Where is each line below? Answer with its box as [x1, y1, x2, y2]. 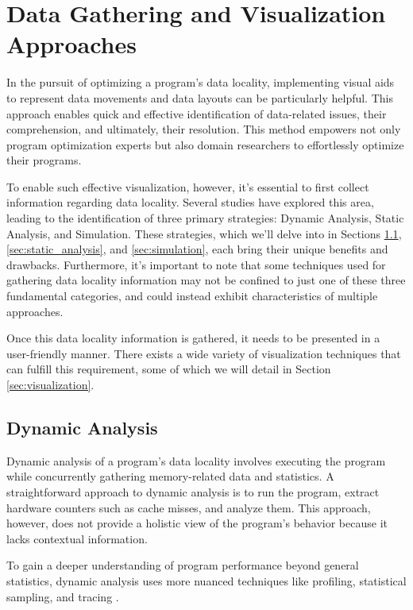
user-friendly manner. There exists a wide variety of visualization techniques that [6, 345, 401, 361]
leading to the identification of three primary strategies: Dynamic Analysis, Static [6, 210, 404, 226]
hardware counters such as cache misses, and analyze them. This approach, [6, 499, 371, 515]
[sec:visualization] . [6, 376, 95, 392]
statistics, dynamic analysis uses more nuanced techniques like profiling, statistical [6, 572, 407, 589]
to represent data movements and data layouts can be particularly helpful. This [6, 89, 393, 106]
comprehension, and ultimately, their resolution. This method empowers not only [6, 121, 401, 137]
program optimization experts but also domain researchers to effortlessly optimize [6, 136, 404, 152]
